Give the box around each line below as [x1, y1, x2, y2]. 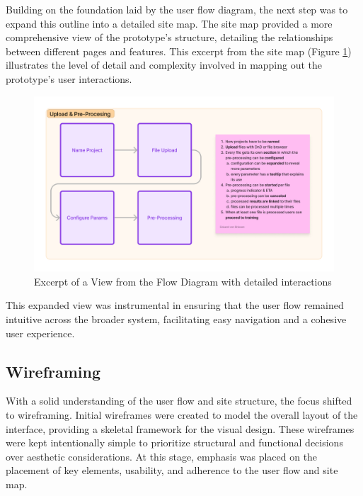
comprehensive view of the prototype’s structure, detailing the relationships [6, 30, 333, 45]
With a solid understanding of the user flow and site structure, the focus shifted [6, 393, 352, 408]
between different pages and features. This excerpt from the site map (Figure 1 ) [6, 43, 352, 58]
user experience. [6, 325, 75, 340]
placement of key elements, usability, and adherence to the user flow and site [6, 463, 338, 478]
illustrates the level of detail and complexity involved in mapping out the [6, 57, 323, 72]
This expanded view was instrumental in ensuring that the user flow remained [6, 298, 344, 312]
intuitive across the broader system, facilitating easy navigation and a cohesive [6, 311, 347, 326]
